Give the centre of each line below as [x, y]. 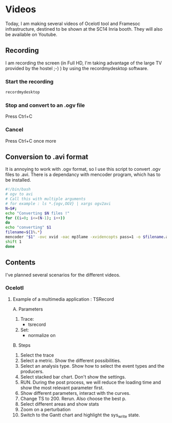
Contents [20, 263]
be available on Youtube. [31, 34]
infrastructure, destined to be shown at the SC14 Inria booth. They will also [84, 29]
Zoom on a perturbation [45, 409]
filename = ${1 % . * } [24, 232]
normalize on [42, 335]
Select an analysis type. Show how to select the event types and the [92, 366]
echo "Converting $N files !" [38, 213]
